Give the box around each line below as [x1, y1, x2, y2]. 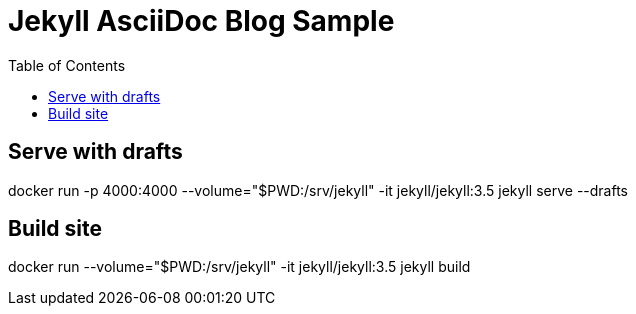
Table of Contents [8, 56, 126, 74]
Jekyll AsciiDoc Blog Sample [8, 4, 395, 38]
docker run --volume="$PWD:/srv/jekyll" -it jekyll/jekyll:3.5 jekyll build [8, 258, 471, 276]
